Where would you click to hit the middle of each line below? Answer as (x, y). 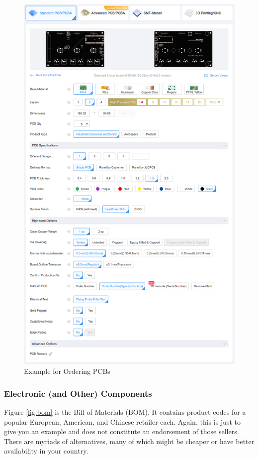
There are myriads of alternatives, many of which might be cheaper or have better (129, 441)
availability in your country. (46, 451)
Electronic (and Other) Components (78, 393)
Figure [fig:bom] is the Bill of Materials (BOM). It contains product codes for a (125, 412)
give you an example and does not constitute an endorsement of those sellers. (122, 431)
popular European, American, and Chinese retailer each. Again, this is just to (122, 421)
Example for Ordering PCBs (67, 371)
